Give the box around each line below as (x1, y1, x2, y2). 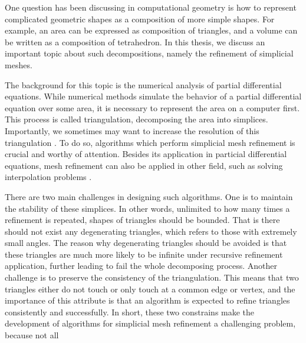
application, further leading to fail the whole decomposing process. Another (5, 259, 278, 272)
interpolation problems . (5, 171, 92, 183)
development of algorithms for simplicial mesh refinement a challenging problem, (5, 317, 296, 329)
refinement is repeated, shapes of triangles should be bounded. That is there (5, 214, 280, 226)
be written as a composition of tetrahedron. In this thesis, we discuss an (5, 35, 265, 48)
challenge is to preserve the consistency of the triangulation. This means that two (5, 271, 299, 284)
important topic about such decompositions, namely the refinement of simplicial (5, 47, 294, 59)
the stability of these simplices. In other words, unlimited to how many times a (5, 202, 290, 214)
